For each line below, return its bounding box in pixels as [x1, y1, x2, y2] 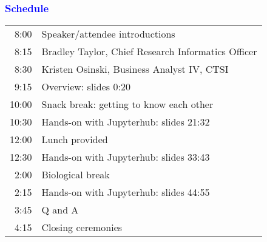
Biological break [41, 167, 110, 182]
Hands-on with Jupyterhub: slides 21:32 [41, 115, 210, 129]
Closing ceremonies [41, 220, 123, 235]
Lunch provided [41, 132, 108, 147]
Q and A [41, 203, 79, 217]
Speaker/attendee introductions [41, 27, 175, 41]
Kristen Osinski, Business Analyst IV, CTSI [41, 62, 229, 76]
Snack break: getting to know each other [41, 97, 214, 112]
